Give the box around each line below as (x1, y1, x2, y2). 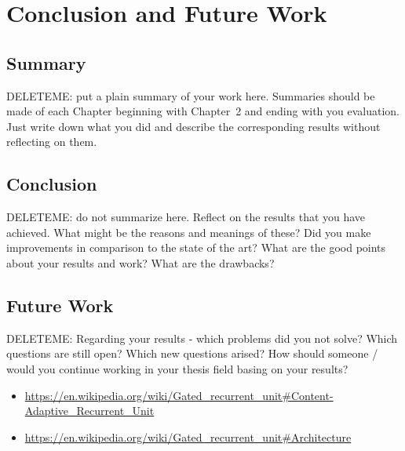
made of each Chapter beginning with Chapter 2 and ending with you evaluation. (6, 103, 400, 119)
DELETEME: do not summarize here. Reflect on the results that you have (6, 209, 366, 225)
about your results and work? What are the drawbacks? (6, 254, 275, 271)
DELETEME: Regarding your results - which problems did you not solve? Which (6, 329, 398, 346)
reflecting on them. (6, 133, 97, 150)
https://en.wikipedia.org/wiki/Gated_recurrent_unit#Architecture (24, 428, 352, 445)
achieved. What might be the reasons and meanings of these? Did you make (6, 224, 371, 240)
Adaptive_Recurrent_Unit (24, 402, 155, 419)
